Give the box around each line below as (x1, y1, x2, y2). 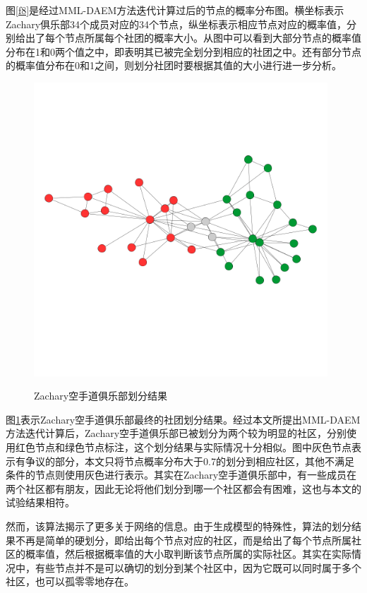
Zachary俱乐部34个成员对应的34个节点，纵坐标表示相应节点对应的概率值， (6, 16, 347, 31)
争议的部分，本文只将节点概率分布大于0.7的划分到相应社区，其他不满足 (25, 453, 354, 468)
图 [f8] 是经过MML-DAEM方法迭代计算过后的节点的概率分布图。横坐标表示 (6, 3, 344, 17)
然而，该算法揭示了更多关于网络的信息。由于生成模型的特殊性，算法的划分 (6, 519, 351, 534)
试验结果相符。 (6, 495, 75, 510)
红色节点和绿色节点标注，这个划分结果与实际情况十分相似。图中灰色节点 (15, 440, 351, 455)
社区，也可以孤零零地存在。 (6, 574, 134, 589)
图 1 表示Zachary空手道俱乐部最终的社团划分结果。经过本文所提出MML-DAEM (6, 412, 361, 426)
